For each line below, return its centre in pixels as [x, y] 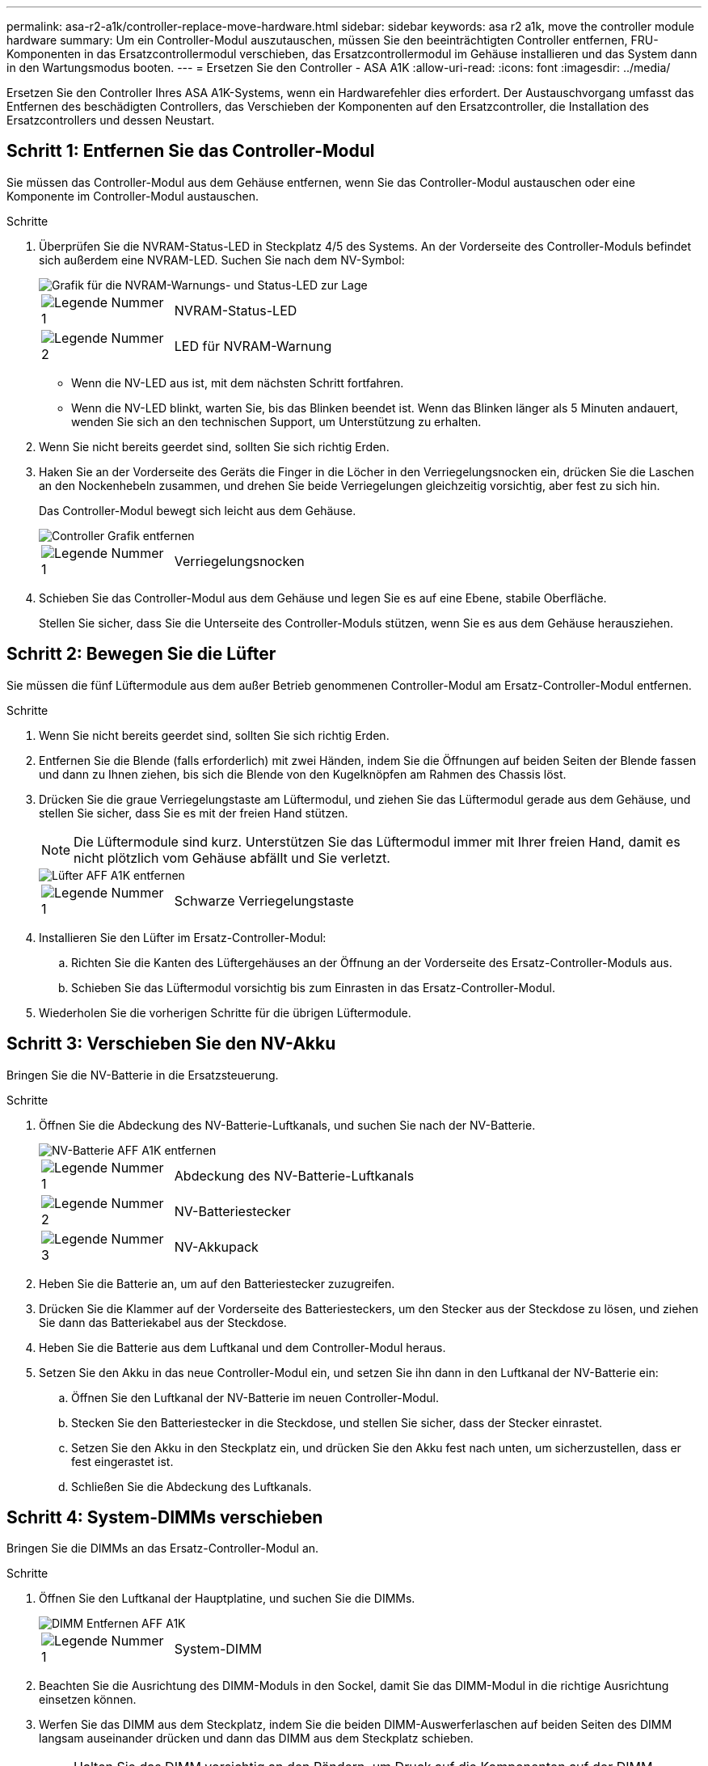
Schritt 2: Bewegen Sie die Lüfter [141, 654]
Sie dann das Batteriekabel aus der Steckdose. [163, 1322]
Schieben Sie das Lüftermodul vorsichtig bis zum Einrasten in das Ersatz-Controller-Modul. [313, 987]
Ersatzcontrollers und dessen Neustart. [111, 120]
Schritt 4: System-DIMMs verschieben [165, 1517]
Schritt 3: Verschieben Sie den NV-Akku [171, 1044]
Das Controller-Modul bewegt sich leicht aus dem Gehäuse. [198, 510]
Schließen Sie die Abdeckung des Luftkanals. [192, 1486]
